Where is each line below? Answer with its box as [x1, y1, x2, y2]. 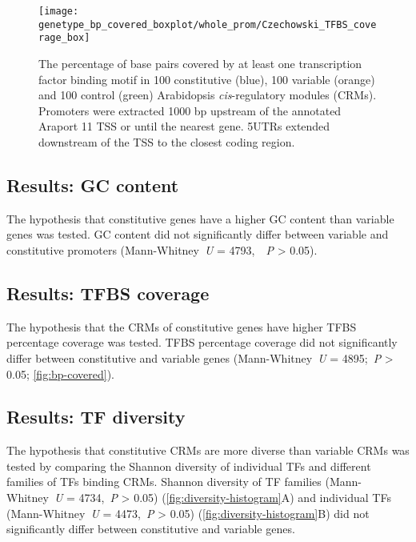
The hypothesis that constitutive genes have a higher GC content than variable [6, 210, 394, 227]
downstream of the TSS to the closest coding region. [38, 133, 295, 150]
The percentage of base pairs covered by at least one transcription [38, 54, 362, 71]
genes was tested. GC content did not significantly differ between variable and [6, 226, 389, 243]
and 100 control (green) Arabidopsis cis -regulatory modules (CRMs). [38, 86, 377, 103]
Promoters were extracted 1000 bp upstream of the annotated [38, 102, 342, 118]
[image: [38, 6, 79, 17]
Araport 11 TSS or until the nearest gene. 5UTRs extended [38, 118, 330, 134]
